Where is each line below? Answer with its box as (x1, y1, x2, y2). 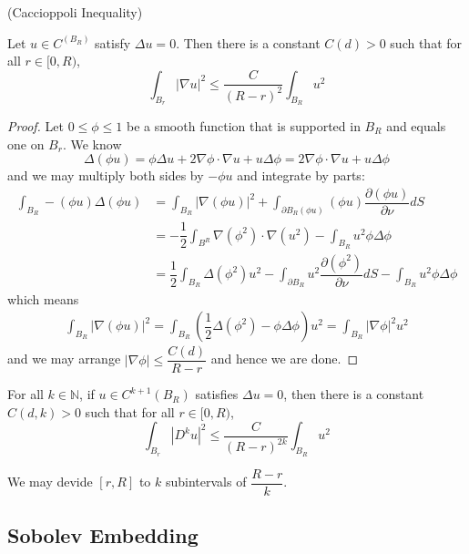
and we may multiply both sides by (7, 166, 204, 185)
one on (7, 134, 45, 153)
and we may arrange (7, 349, 121, 368)
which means (7, 289, 79, 308)
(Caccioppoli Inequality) (7, 3, 143, 21)
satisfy (95, 33, 131, 52)
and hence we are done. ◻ (210, 349, 359, 368)
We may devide (7, 472, 93, 491)
